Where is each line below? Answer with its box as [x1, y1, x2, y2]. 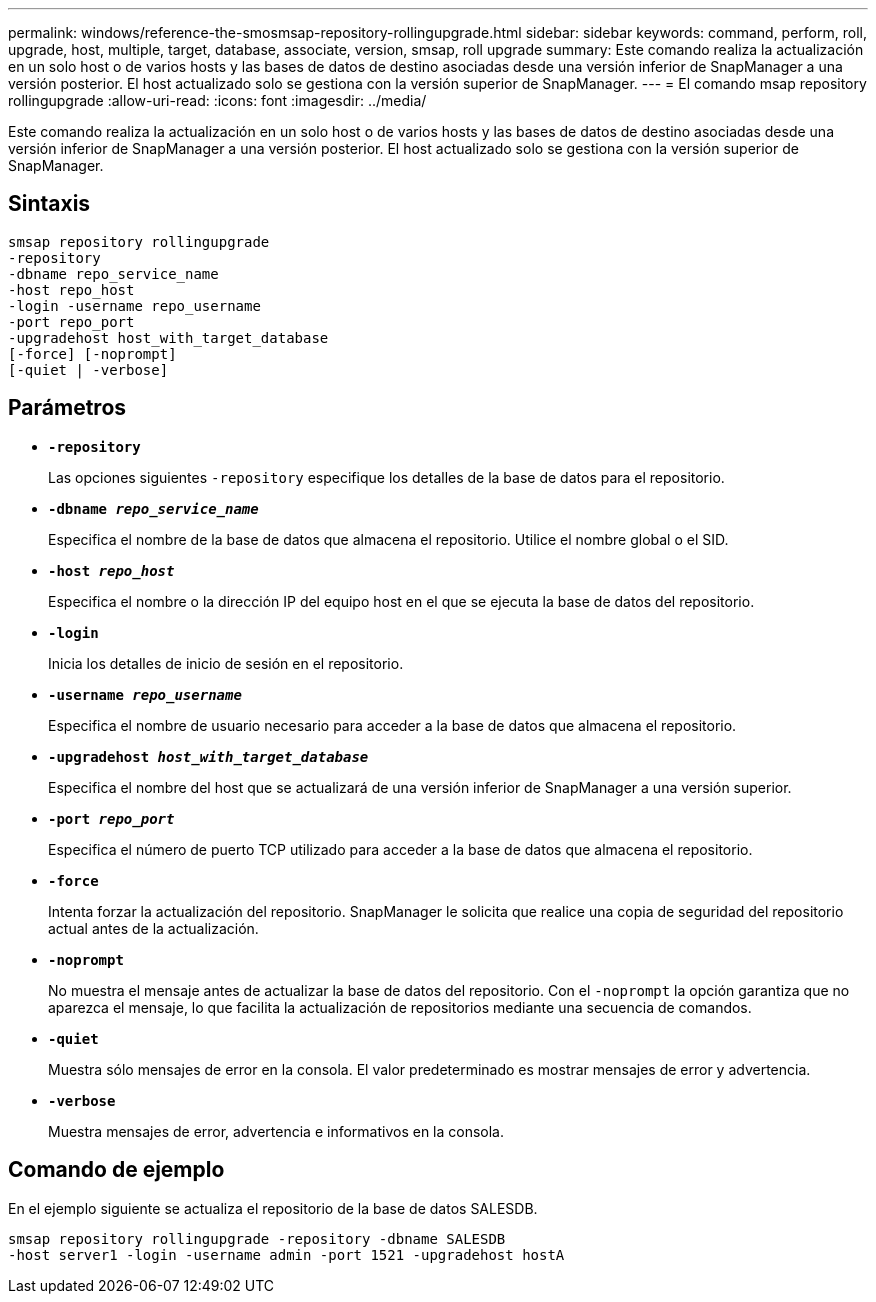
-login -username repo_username [8, 297, 261, 314]
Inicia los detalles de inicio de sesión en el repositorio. [48, 654, 404, 672]
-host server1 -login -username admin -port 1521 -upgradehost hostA [8, 1246, 565, 1263]
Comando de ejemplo [8, 1157, 225, 1183]
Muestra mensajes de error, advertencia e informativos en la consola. [48, 1122, 505, 1140]
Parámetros [8, 395, 127, 421]
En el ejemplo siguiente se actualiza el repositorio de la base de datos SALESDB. [8, 1199, 538, 1217]
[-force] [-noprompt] [8, 345, 177, 362]
